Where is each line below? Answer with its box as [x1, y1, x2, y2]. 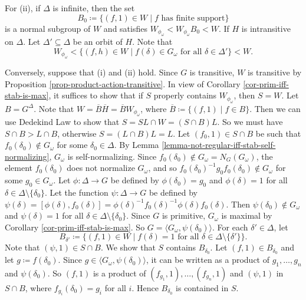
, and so [148, 161, 177, 174]
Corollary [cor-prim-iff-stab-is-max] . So [5, 220, 145, 233]
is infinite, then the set [52, 2, 135, 14]
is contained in [176, 282, 229, 294]
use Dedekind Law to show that [5, 116, 120, 127]
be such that [255, 127, 301, 139]
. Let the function [44, 186, 108, 198]
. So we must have [217, 116, 283, 127]
